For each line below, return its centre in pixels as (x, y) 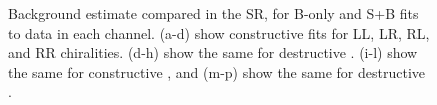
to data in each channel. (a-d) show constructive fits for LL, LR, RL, (219, 32)
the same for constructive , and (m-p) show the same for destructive (216, 71)
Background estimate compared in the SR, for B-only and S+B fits (213, 13)
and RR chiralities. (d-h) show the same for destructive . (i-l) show (213, 52)
